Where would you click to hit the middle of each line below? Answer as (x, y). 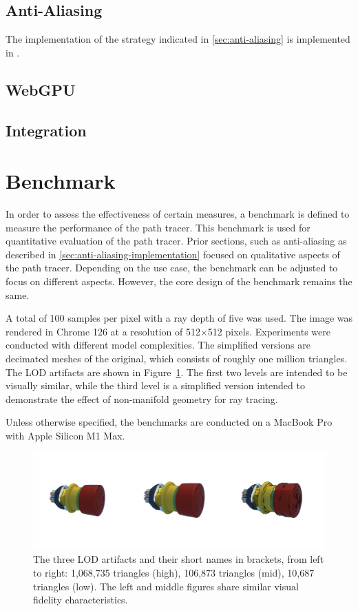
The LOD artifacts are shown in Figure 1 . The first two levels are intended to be (177, 372)
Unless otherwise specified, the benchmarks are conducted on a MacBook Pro (169, 422)
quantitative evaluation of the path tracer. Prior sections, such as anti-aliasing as (176, 241)
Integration (46, 130)
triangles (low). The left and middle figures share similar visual (166, 586)
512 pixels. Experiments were (269, 331)
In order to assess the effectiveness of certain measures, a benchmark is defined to (178, 214)
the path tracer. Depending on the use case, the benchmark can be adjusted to (172, 268)
